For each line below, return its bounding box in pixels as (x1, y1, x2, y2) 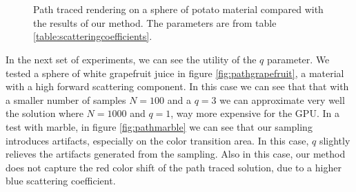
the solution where (6, 106, 83, 120)
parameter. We (267, 52, 330, 66)
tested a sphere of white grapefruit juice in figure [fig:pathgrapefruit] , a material (6, 65, 344, 80)
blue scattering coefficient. (6, 173, 116, 188)
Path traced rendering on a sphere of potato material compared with (33, 2, 324, 17)
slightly (319, 133, 350, 147)
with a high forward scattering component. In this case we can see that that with (6, 79, 349, 94)
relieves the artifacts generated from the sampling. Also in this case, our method (6, 147, 346, 161)
